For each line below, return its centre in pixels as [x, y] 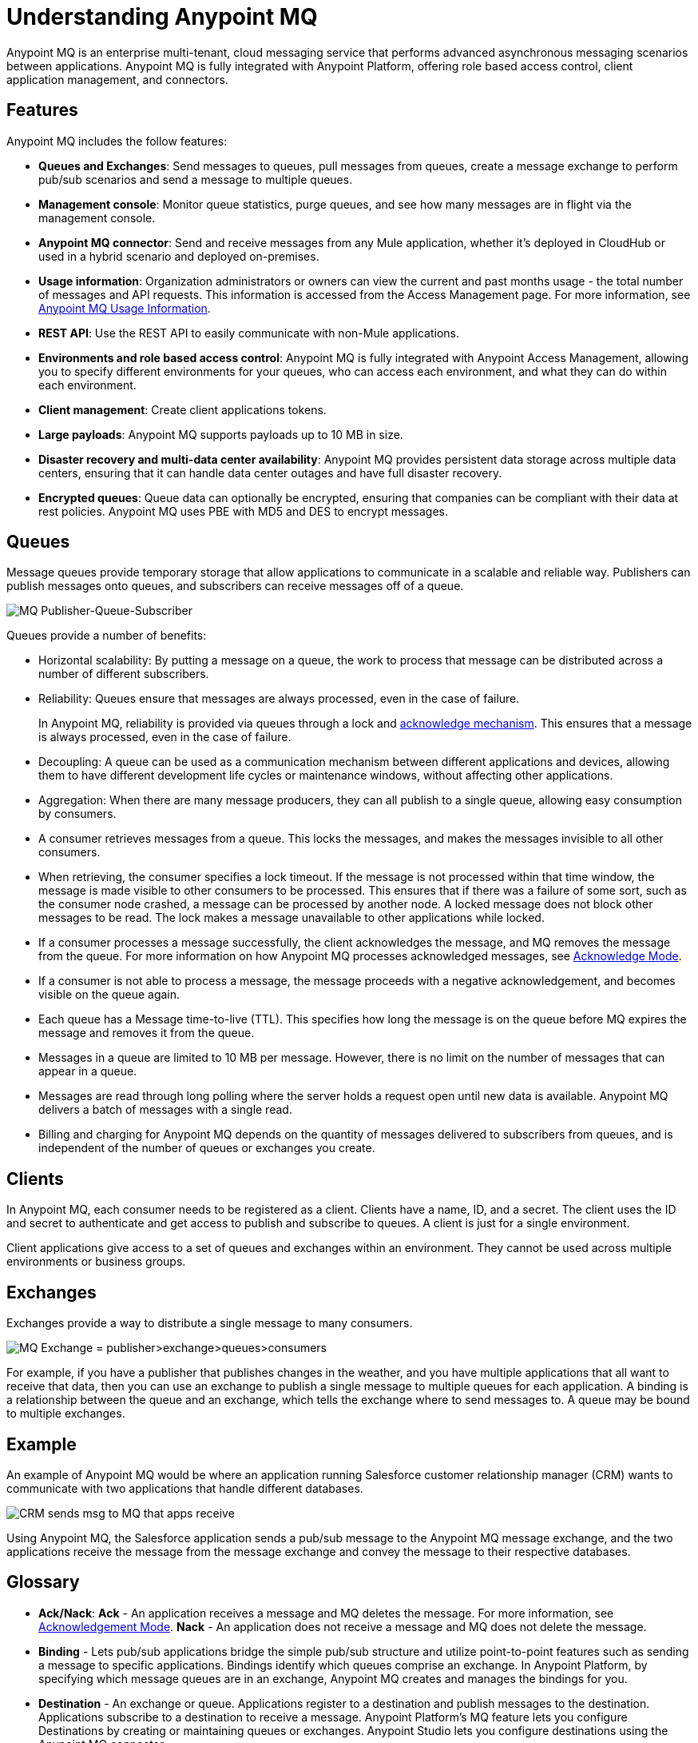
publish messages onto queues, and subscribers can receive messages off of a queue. [235, 586]
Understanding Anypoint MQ [162, 17]
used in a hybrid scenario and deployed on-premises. [179, 256]
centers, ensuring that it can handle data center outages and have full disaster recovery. [270, 473]
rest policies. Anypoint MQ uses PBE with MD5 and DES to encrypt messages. [244, 511]
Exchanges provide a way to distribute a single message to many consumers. [210, 1323]
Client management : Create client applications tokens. [182, 409]
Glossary [43, 1582]
